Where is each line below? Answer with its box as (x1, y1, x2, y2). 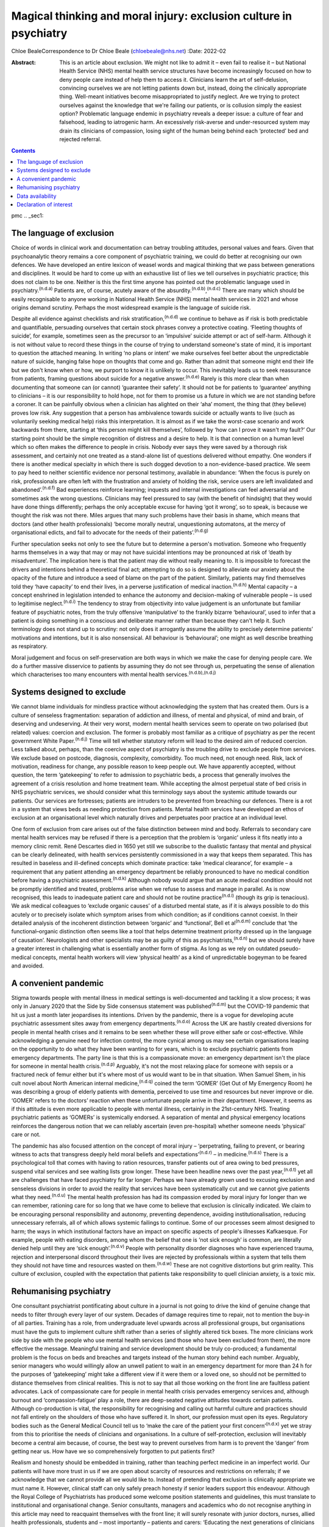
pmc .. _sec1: (11, 212, 44, 219)
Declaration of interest (16, 200, 73, 208)
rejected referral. (59, 136, 102, 143)
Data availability (16, 192, 57, 200)
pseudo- (279, 945, 301, 952)
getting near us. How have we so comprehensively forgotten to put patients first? (11, 1448, 215, 1455)
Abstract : (11, 59, 36, 66)
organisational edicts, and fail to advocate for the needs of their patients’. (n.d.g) (11, 528, 209, 536)
